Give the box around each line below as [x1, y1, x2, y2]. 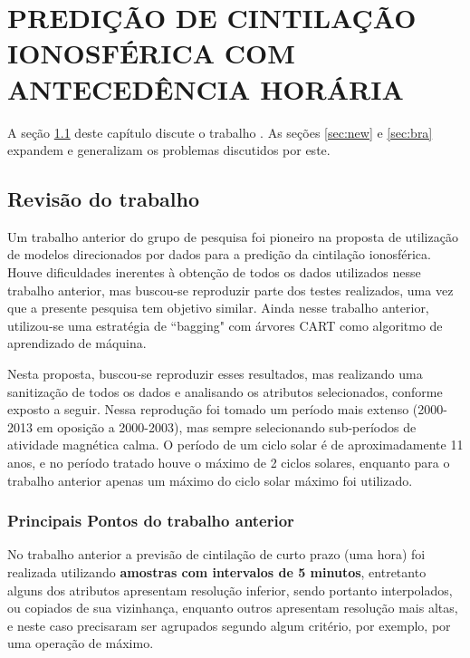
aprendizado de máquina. [7, 334, 147, 353]
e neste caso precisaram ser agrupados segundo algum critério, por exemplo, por [7, 615, 451, 634]
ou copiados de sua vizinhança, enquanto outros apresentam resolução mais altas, [7, 598, 458, 617]
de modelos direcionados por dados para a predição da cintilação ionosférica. [7, 245, 431, 264]
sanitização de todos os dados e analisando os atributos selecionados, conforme [7, 382, 443, 401]
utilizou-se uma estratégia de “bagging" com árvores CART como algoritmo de [7, 315, 443, 334]
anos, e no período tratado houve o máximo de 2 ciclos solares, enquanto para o [7, 453, 450, 472]
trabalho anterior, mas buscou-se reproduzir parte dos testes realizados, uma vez [7, 280, 454, 299]
